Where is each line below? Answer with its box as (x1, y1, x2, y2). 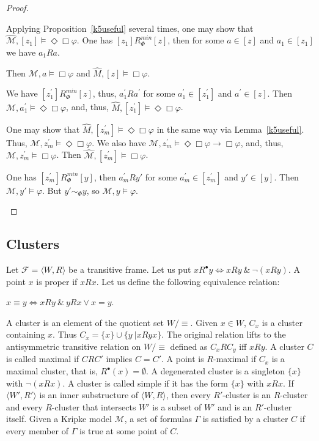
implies (106, 352, 133, 365)
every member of (6, 424, 68, 437)
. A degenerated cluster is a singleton (146, 365, 285, 377)
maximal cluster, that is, (6, 365, 98, 377)
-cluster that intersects (51, 400, 136, 413)
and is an (218, 400, 252, 413)
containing (6, 328, 45, 341)
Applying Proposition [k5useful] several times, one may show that (6, 21, 254, 34)
